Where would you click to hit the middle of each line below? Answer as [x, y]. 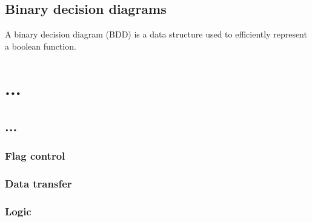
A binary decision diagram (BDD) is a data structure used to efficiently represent [156, 34]
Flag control [35, 156]
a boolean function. [41, 46]
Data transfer [38, 184]
